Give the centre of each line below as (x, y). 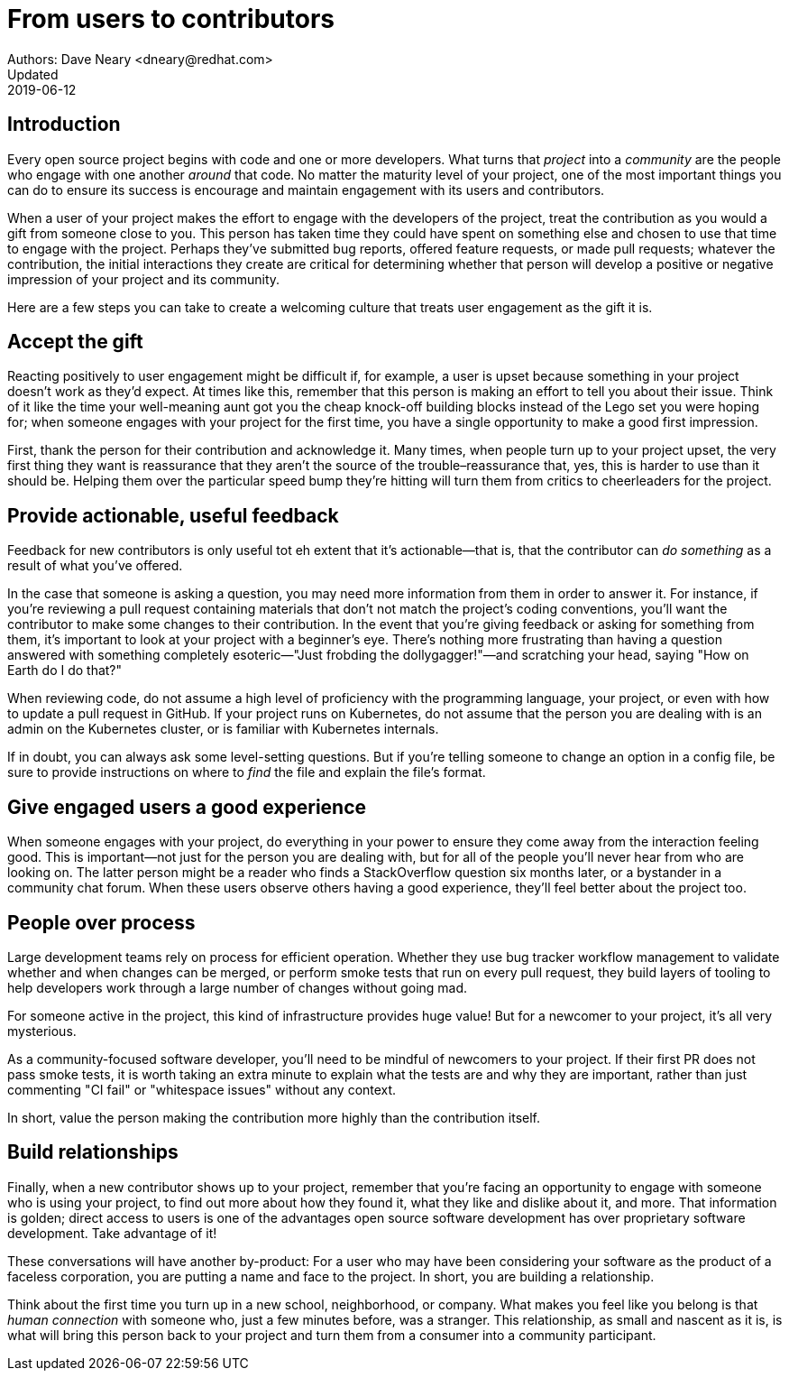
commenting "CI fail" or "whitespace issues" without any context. (202, 1089)
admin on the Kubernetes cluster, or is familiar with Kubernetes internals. (223, 729)
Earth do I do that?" (65, 671)
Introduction (64, 125)
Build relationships (93, 1152)
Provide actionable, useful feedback (173, 515)
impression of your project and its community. (144, 279)
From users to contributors (171, 19)
